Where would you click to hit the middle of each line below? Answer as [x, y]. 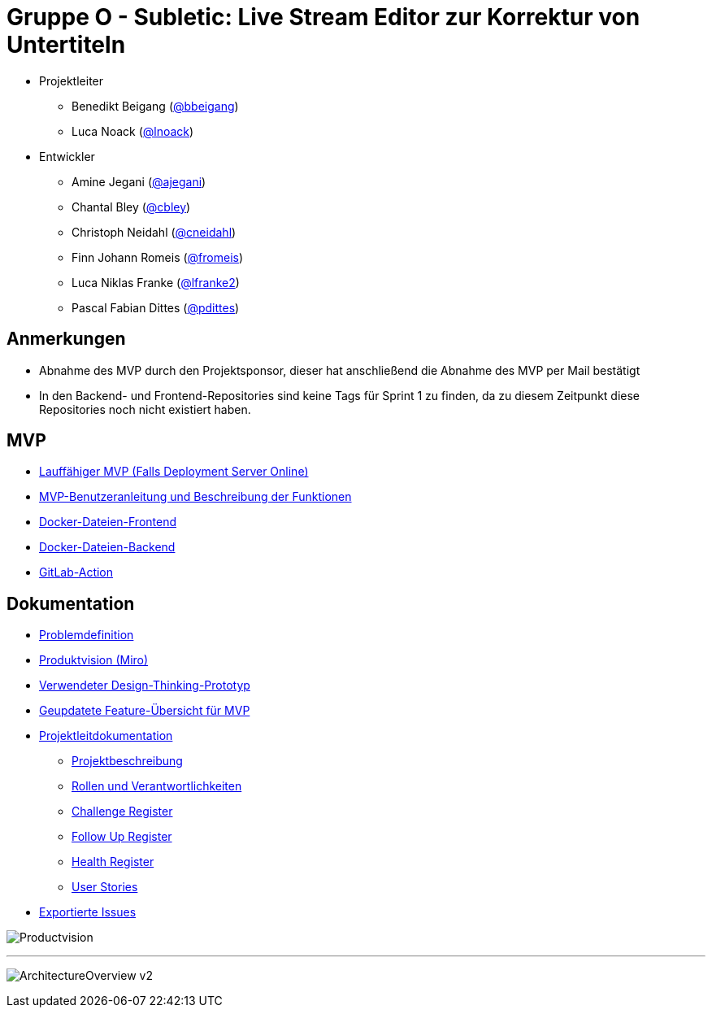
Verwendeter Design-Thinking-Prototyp [145, 685]
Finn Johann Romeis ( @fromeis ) [158, 257]
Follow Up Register [122, 837]
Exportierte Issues [88, 912]
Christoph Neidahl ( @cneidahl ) [154, 232]
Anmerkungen [66, 339]
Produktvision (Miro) [94, 660]
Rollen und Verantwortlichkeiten [157, 786]
